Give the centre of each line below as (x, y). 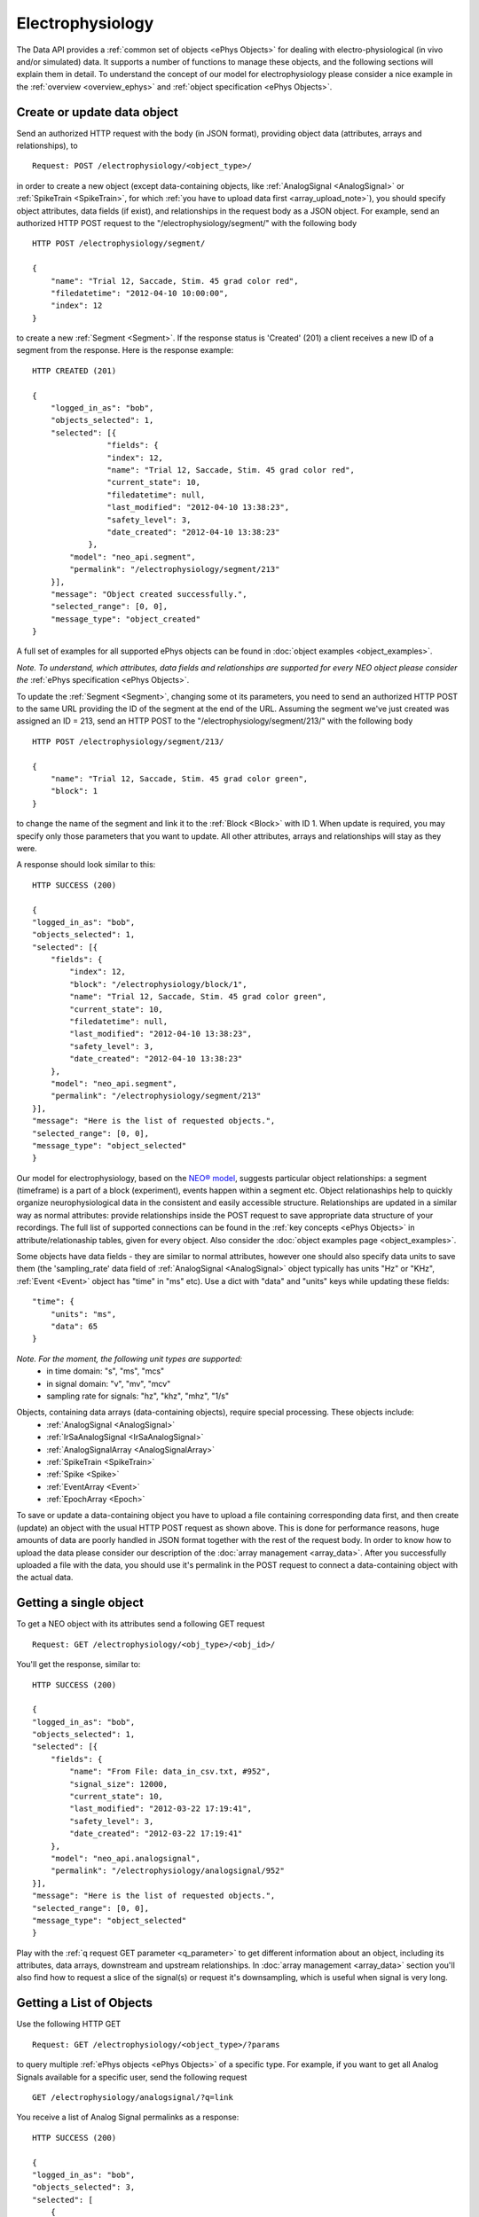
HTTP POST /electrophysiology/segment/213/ (128, 741)
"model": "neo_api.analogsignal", (126, 1858)
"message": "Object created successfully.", (149, 594)
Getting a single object (80, 1603)
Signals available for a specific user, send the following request (132, 2077)
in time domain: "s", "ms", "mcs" (106, 1371)
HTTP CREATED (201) (75, 371)
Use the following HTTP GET (69, 2024)
